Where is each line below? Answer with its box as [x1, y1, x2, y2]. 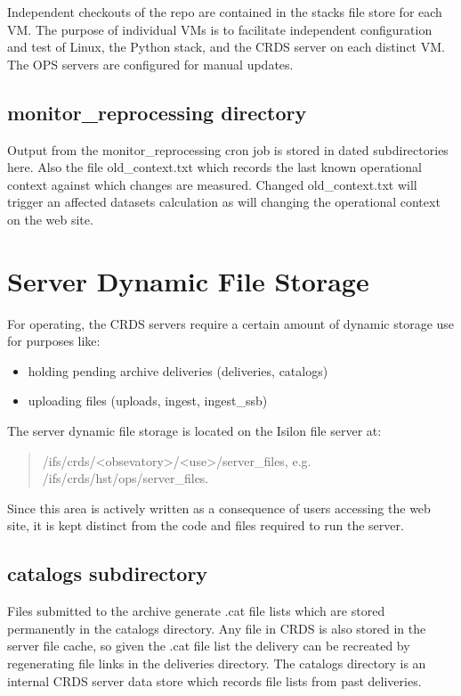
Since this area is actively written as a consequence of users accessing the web [7, 498, 431, 517]
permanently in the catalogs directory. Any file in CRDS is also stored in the [7, 618, 426, 637]
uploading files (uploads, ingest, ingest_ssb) [28, 391, 268, 410]
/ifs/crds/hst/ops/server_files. [42, 469, 209, 487]
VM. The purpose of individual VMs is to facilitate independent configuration [7, 20, 433, 38]
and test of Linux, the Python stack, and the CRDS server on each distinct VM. [7, 37, 445, 56]
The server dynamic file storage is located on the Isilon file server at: [7, 422, 382, 440]
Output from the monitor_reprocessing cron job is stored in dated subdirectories [7, 140, 449, 159]
